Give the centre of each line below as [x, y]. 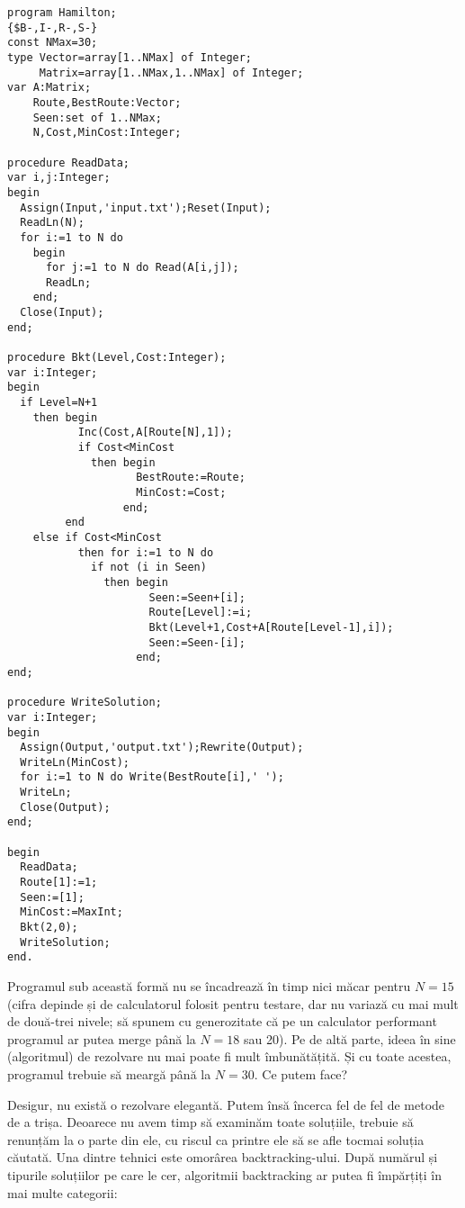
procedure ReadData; [69, 162]
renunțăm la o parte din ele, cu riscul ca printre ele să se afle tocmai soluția [216, 1139]
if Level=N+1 [59, 403]
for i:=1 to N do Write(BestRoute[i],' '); [152, 777]
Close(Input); [62, 313]
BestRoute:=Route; [191, 478]
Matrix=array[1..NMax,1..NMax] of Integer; [171, 72]
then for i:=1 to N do [146, 552]
